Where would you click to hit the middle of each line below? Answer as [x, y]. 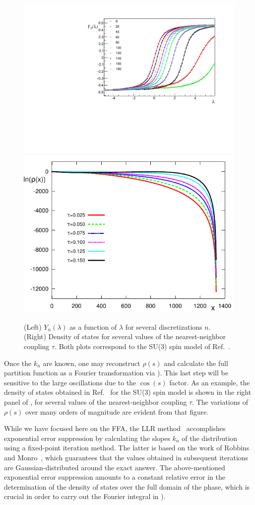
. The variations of [220, 402]
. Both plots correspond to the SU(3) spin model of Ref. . [142, 346]
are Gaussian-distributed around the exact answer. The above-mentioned [115, 467]
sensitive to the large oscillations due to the [70, 382]
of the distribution [210, 438]
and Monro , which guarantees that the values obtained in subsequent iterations [126, 457]
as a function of [93, 326]
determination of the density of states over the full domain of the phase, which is [127, 486]
